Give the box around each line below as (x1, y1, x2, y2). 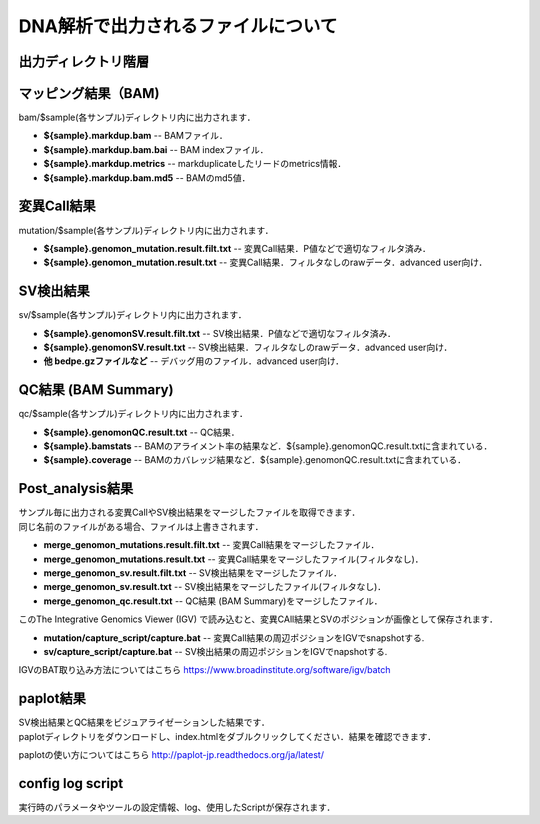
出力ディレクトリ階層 (18, 53, 150, 70)
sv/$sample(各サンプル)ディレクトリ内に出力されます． (18, 309, 247, 321)
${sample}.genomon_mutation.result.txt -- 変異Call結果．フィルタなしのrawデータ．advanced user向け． (43, 256, 488, 269)
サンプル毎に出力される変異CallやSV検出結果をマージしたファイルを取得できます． (18, 506, 361, 519)
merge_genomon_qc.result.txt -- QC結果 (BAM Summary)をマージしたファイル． (43, 595, 383, 607)
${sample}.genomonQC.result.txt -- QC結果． (43, 426, 240, 438)
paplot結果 (18, 690, 87, 707)
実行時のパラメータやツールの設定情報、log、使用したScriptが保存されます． (18, 801, 336, 813)
